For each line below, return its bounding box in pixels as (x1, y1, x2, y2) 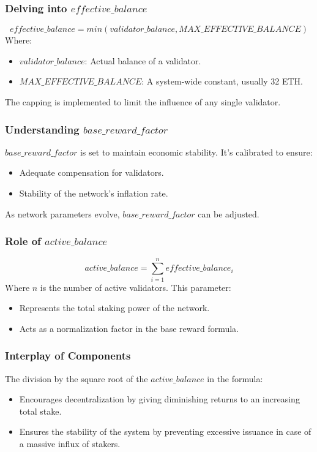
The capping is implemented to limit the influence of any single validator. (5, 96, 281, 108)
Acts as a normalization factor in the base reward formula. (19, 322, 239, 334)
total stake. (19, 404, 62, 417)
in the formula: (207, 372, 263, 385)
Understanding (5, 121, 80, 137)
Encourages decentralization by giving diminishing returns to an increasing (19, 393, 300, 405)
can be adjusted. (198, 207, 259, 220)
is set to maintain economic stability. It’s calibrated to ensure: (80, 145, 313, 158)
